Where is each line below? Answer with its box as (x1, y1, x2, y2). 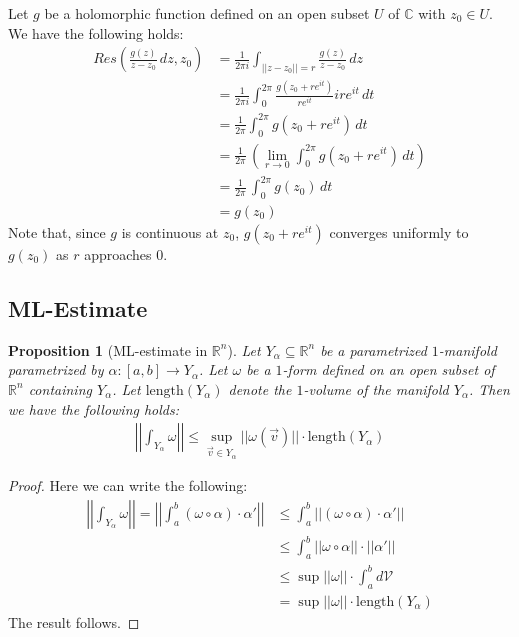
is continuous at (121, 221, 219, 242)
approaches (84, 243, 152, 264)
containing (28, 378, 92, 399)
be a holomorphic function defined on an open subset (44, 3, 370, 23)
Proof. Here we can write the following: (8, 475, 248, 496)
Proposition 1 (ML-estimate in (8, 339, 208, 360)
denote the (228, 378, 292, 399)
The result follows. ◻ (8, 611, 140, 632)
